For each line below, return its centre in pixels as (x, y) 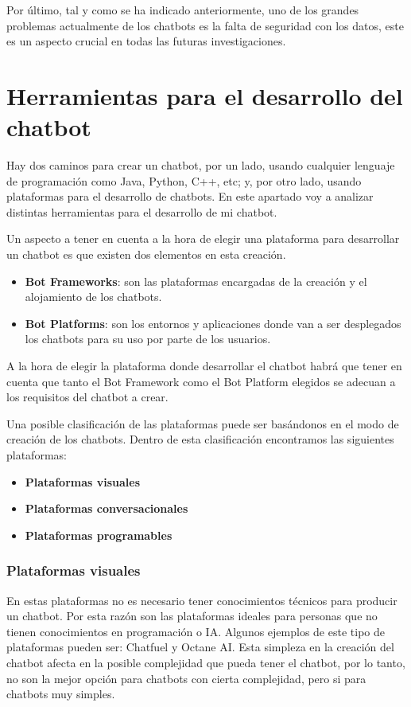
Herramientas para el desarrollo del (205, 95)
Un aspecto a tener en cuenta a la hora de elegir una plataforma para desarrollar (203, 238)
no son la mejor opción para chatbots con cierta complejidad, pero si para (186, 678)
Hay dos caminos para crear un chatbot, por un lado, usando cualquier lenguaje (201, 165)
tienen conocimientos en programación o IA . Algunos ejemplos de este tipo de (196, 631)
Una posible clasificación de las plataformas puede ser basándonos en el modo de (203, 423)
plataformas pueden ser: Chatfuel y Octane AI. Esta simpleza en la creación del (200, 647)
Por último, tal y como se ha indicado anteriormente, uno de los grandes (183, 10)
